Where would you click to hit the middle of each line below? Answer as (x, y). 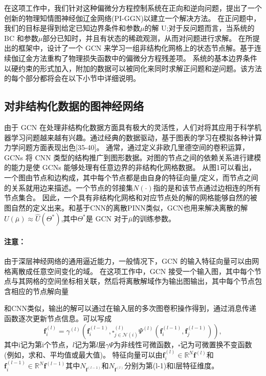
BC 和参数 (21, 38)
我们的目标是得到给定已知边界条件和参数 (72, 28)
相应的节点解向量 (40, 291)
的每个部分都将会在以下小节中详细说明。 (72, 78)
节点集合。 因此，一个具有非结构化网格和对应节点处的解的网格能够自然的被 (131, 197)
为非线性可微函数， (146, 344)
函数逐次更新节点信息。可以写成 (58, 318)
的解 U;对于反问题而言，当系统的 (199, 28)
